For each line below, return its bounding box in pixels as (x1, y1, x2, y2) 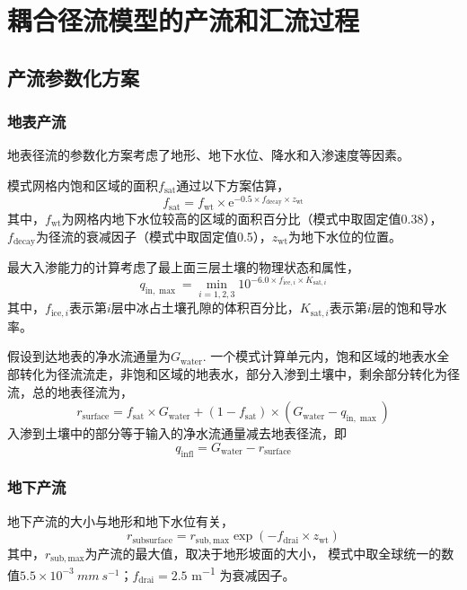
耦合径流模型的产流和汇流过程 (7, 2, 360, 39)
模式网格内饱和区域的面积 (7, 175, 158, 194)
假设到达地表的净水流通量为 (7, 347, 171, 365)
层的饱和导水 (371, 298, 447, 317)
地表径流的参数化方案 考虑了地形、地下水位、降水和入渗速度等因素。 (7, 145, 410, 164)
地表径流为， (57, 382, 133, 401)
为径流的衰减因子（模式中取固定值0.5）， (35, 226, 272, 245)
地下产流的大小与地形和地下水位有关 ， (7, 511, 233, 530)
